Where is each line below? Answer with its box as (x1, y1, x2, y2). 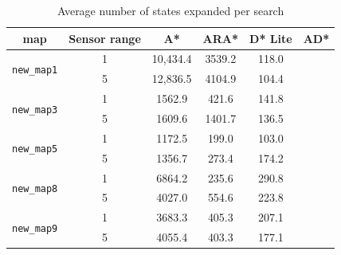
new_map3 (12, 104, 58, 116)
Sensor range (69, 29, 141, 46)
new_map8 (12, 182, 58, 194)
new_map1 (12, 64, 58, 76)
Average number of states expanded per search (57, 2, 284, 18)
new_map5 (12, 143, 58, 155)
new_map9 (12, 222, 58, 234)
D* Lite (249, 29, 292, 46)
